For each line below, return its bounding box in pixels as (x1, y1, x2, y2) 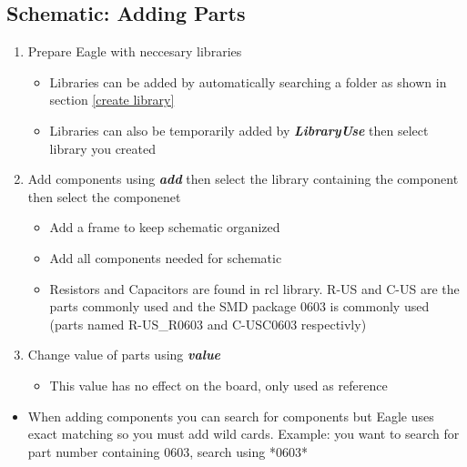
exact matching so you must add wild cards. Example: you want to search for (27, 424, 460, 443)
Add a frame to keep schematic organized (49, 218, 280, 237)
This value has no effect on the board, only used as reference (49, 375, 388, 394)
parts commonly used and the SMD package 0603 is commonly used (49, 297, 430, 316)
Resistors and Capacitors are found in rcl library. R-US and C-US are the (49, 279, 460, 298)
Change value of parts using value (27, 345, 221, 364)
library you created (49, 138, 157, 157)
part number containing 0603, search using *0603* (27, 442, 308, 461)
